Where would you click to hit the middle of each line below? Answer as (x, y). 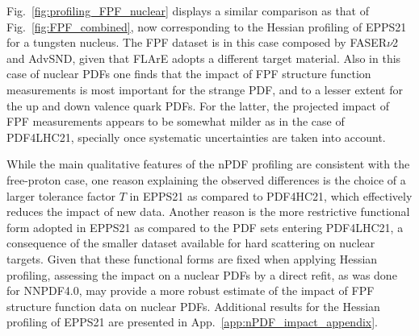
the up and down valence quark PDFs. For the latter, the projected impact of (198, 105)
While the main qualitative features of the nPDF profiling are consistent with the (208, 164)
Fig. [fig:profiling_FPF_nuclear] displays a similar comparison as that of (188, 10)
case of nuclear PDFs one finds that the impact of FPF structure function (189, 74)
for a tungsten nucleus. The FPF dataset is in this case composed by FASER (197, 42)
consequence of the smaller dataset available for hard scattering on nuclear (191, 243)
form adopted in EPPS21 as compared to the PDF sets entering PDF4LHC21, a (205, 227)
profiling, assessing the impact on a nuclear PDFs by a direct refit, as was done (202, 274)
